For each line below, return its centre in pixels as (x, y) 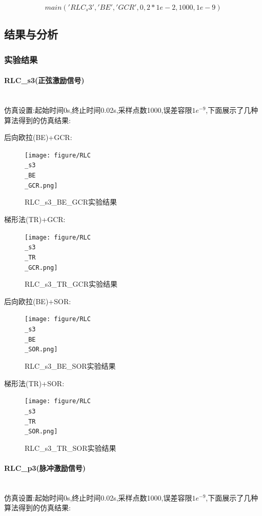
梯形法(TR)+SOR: (34, 383)
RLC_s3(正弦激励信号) (44, 80)
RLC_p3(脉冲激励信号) (45, 468)
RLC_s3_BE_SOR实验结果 (70, 366)
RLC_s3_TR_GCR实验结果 (71, 284)
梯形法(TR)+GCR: (35, 219)
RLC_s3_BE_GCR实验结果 (71, 202)
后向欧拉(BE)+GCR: (38, 137)
